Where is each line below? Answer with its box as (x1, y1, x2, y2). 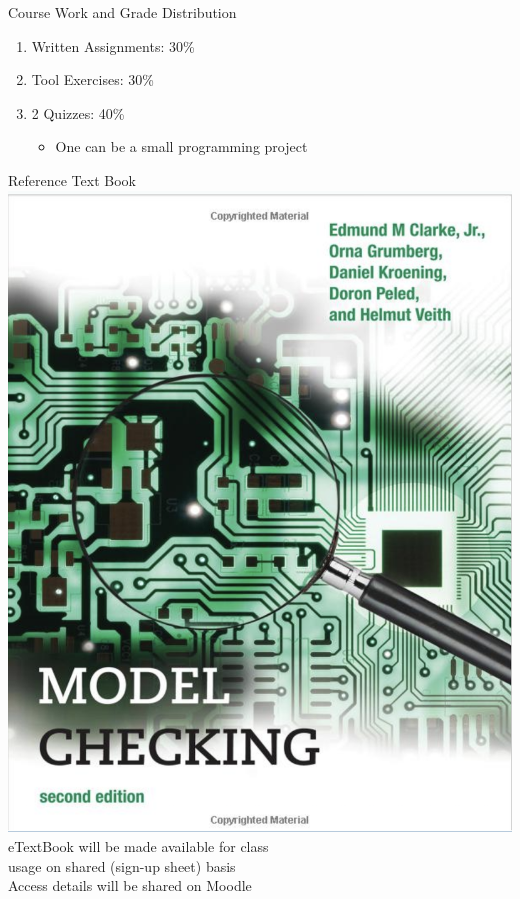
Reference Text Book (8, 169, 136, 190)
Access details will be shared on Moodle (8, 875, 252, 896)
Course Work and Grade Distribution (8, 2, 237, 22)
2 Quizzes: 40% (31, 102, 125, 123)
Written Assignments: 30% (31, 35, 195, 56)
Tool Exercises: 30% (31, 69, 154, 90)
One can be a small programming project (55, 136, 308, 157)
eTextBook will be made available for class (8, 836, 269, 857)
